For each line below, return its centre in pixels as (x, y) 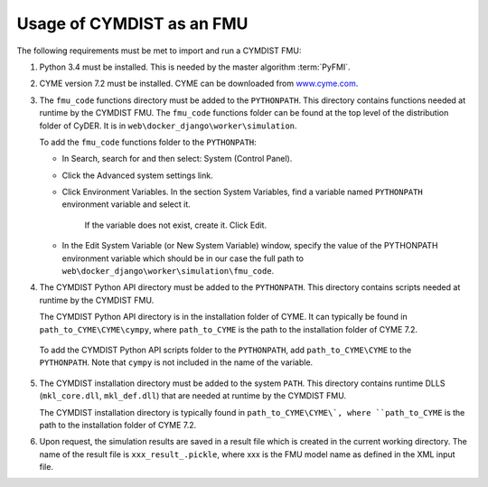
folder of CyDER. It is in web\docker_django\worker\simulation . (168, 126)
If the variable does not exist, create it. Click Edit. (175, 225)
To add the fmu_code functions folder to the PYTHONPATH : (148, 142)
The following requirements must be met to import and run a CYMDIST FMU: (159, 51)
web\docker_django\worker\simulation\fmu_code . (168, 271)
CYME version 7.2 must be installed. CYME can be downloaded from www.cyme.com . (199, 84)
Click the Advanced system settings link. (137, 175)
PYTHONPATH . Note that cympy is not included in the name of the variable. (176, 362)
